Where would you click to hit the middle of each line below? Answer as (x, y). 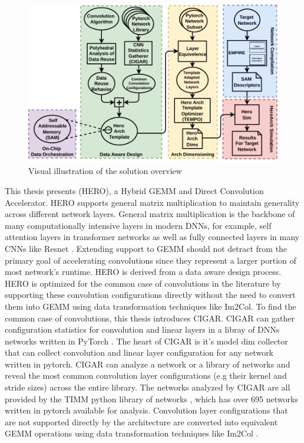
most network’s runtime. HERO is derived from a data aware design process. (143, 272)
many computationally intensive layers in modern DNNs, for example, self (138, 225)
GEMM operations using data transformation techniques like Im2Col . (132, 433)
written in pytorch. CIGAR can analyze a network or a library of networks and (148, 364)
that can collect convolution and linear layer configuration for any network (139, 352)
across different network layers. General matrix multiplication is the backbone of (150, 214)
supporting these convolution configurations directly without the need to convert (150, 295)
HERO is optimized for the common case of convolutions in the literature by (143, 283)
